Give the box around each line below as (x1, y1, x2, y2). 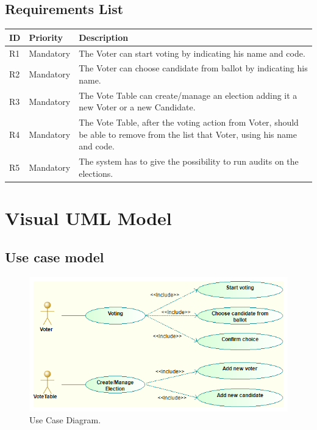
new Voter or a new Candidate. (79, 101, 196, 113)
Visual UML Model (5, 206, 172, 231)
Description (79, 30, 129, 43)
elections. (79, 167, 113, 179)
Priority (29, 30, 63, 43)
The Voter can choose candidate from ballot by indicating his (79, 62, 308, 74)
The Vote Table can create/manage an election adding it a (79, 88, 297, 101)
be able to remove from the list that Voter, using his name (79, 127, 297, 140)
